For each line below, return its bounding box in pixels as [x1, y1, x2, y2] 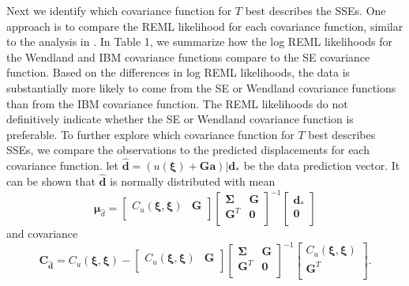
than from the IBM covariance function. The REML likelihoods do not [6, 95, 348, 111]
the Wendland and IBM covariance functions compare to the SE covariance [6, 48, 370, 65]
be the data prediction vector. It [243, 157, 400, 174]
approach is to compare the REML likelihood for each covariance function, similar [6, 17, 403, 34]
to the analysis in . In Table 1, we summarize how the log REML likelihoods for [6, 33, 393, 50]
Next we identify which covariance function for [6, 2, 232, 18]
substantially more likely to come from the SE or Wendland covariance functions [6, 79, 396, 96]
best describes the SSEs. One [245, 2, 386, 18]
